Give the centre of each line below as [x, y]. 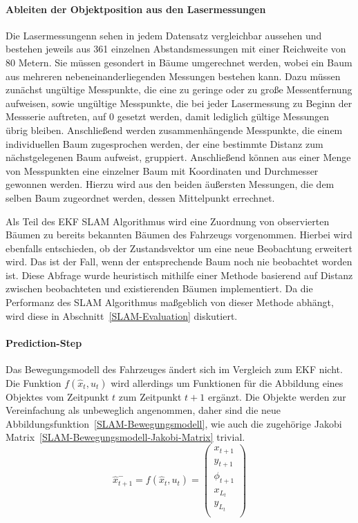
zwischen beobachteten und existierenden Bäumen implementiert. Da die [159, 288]
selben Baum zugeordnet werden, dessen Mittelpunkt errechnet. [140, 197]
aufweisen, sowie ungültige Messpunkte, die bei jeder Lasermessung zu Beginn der [179, 103]
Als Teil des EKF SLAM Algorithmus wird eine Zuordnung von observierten [168, 221]
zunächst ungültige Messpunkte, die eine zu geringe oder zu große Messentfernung [179, 89]
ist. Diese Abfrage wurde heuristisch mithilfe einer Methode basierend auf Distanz [179, 275]
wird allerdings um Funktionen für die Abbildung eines [227, 382]
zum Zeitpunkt [150, 396]
